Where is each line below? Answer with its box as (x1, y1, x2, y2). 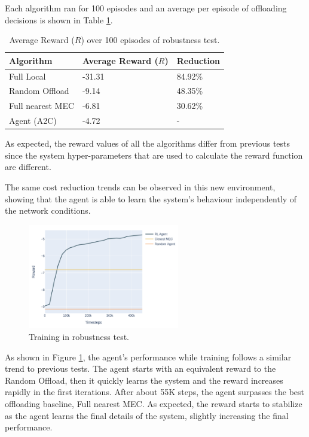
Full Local (9, 69, 46, 82)
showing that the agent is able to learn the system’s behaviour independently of (5, 192, 297, 205)
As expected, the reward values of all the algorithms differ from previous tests (5, 137, 290, 150)
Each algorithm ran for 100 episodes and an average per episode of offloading (5, 2, 287, 14)
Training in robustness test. (29, 330, 130, 343)
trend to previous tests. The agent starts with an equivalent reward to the (5, 362, 276, 375)
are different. (5, 160, 51, 173)
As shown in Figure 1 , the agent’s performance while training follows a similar (5, 350, 292, 363)
